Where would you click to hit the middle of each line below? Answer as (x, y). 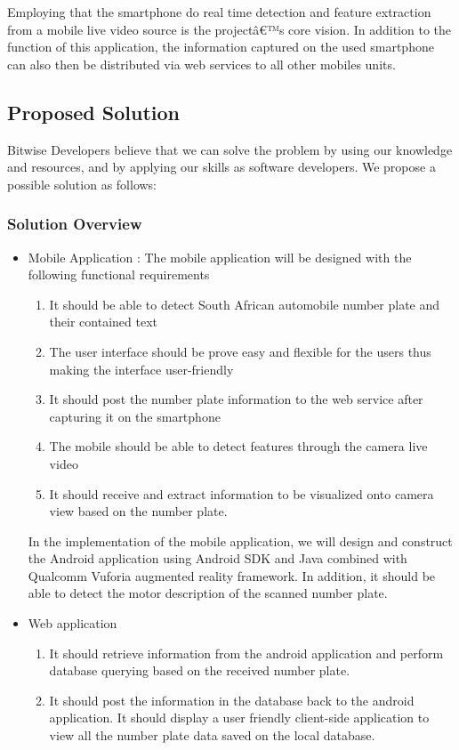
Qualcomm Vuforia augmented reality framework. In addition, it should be (232, 575)
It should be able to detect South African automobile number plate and (245, 304)
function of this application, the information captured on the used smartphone (221, 47)
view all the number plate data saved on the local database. (212, 735)
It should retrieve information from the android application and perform (246, 653)
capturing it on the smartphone (135, 416)
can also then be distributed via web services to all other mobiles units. (201, 64)
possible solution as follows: (82, 184)
